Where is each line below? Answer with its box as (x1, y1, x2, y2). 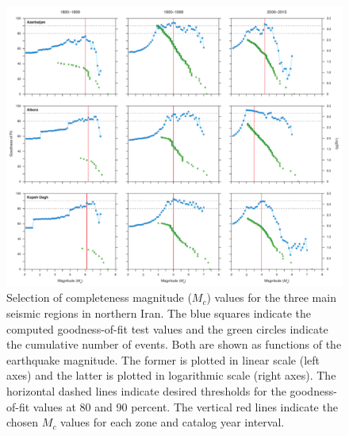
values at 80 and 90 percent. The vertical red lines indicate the (33, 398, 338, 415)
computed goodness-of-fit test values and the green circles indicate (6, 320, 328, 337)
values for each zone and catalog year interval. (60, 414, 285, 430)
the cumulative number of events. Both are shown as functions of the (6, 336, 342, 353)
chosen (6, 414, 39, 430)
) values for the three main (206, 289, 336, 306)
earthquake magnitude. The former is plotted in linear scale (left (6, 351, 320, 368)
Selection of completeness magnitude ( (6, 289, 192, 306)
